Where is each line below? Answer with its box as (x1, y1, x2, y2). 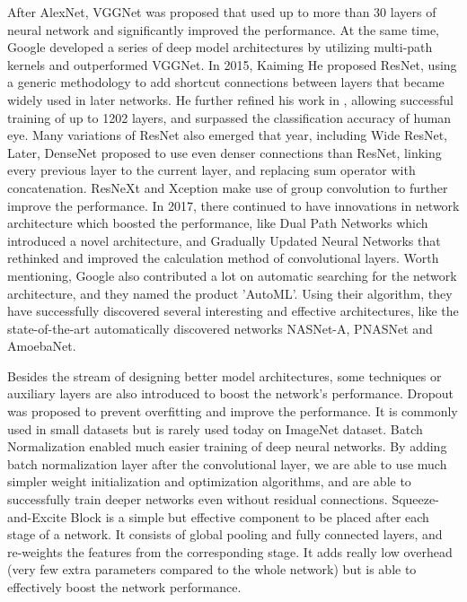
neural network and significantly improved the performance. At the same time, (7, 20, 440, 39)
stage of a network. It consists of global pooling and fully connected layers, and (7, 525, 443, 544)
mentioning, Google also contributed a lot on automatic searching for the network (7, 266, 457, 284)
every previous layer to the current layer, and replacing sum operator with (7, 161, 416, 179)
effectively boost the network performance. (7, 578, 242, 596)
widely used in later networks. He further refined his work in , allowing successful (7, 90, 454, 109)
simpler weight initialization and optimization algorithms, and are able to (7, 472, 411, 491)
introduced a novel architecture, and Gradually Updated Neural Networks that (7, 231, 441, 249)
